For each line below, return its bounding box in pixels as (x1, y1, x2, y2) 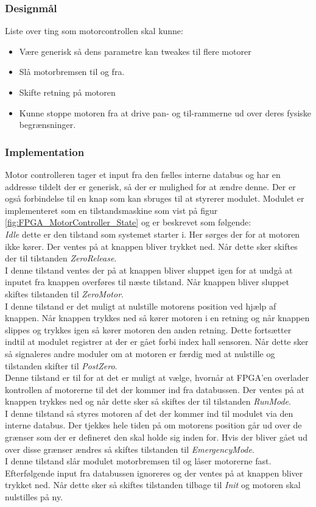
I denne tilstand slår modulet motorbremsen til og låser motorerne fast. (5, 455, 272, 467)
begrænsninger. (19, 118, 76, 131)
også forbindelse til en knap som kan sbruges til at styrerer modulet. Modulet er (5, 192, 304, 205)
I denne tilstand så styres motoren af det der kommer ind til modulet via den (5, 406, 293, 419)
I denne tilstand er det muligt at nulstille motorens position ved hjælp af (5, 299, 276, 312)
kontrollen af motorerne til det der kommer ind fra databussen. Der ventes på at (5, 383, 304, 395)
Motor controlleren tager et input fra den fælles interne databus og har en (5, 168, 281, 180)
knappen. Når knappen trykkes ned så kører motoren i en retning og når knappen (5, 311, 310, 324)
